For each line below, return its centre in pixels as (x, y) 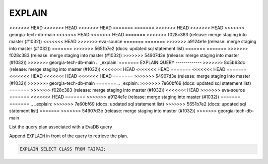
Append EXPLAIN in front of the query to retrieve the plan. (69, 136)
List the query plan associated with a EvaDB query (61, 127)
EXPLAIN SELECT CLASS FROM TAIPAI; (63, 149)
